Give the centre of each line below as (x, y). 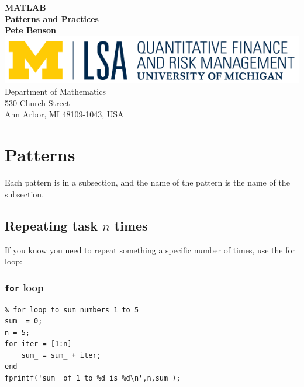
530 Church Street (37, 102)
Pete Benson (31, 30)
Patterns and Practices (52, 18)
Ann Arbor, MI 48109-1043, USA (64, 114)
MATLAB (25, 7)
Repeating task (51, 225)
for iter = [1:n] (38, 344)
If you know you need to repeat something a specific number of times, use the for (150, 250)
